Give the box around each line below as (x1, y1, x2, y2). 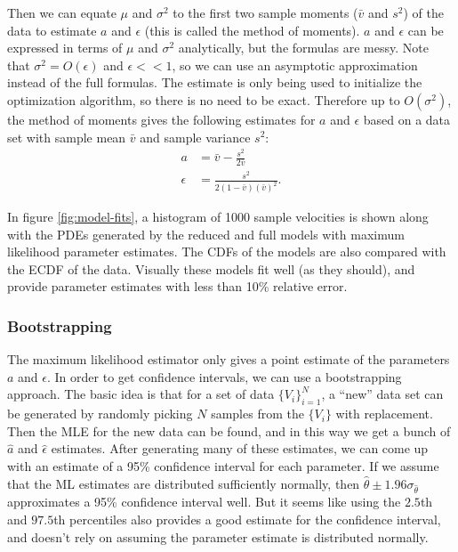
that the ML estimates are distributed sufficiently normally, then (7, 474, 360, 492)
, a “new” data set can (321, 385, 444, 403)
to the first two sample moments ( (173, 4, 358, 21)
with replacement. (335, 404, 433, 423)
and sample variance (140, 127, 251, 146)
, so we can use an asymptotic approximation (172, 55, 418, 74)
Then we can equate (7, 4, 117, 21)
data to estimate (7, 20, 97, 39)
